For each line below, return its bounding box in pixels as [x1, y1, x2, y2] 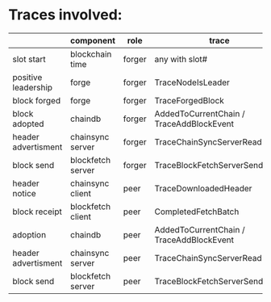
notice [12, 187, 36, 199]
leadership [12, 82, 53, 93]
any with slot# [154, 53, 208, 65]
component [69, 35, 115, 46]
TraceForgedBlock [154, 94, 224, 106]
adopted [12, 118, 44, 129]
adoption [12, 229, 47, 240]
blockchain [69, 48, 112, 60]
